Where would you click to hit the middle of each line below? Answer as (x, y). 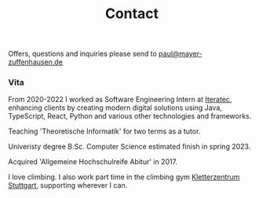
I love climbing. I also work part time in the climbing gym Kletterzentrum (124, 177)
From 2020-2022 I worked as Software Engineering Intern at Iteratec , (120, 100)
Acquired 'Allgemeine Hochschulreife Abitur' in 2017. (93, 162)
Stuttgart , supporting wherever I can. (68, 185)
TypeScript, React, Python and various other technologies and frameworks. (130, 116)
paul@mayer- (180, 54)
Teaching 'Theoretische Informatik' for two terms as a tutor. (104, 131)
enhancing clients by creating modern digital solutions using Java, (115, 108)
